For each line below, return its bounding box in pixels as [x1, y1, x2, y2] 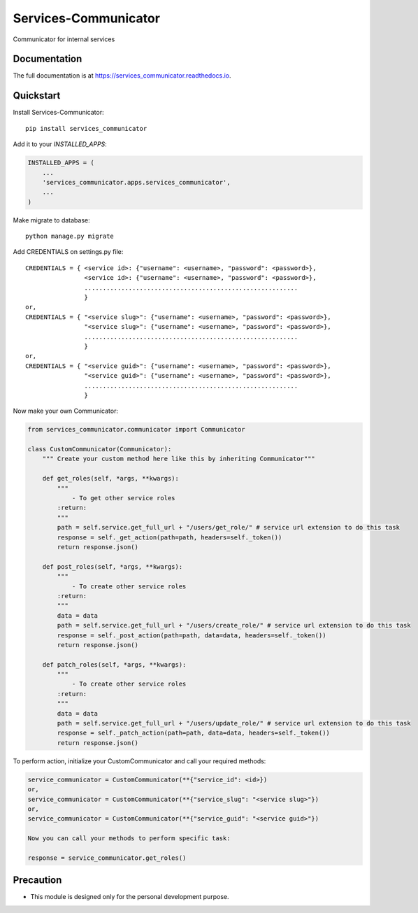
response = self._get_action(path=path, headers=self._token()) [57, 533, 282, 542]
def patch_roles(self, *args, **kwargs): [42, 660, 187, 668]
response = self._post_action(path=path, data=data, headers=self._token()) [57, 631, 326, 639]
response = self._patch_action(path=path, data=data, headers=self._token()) [57, 729, 330, 737]
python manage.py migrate [25, 232, 115, 241]
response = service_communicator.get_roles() [27, 854, 187, 862]
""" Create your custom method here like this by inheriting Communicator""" [42, 455, 316, 463]
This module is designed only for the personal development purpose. [30, 893, 229, 901]
